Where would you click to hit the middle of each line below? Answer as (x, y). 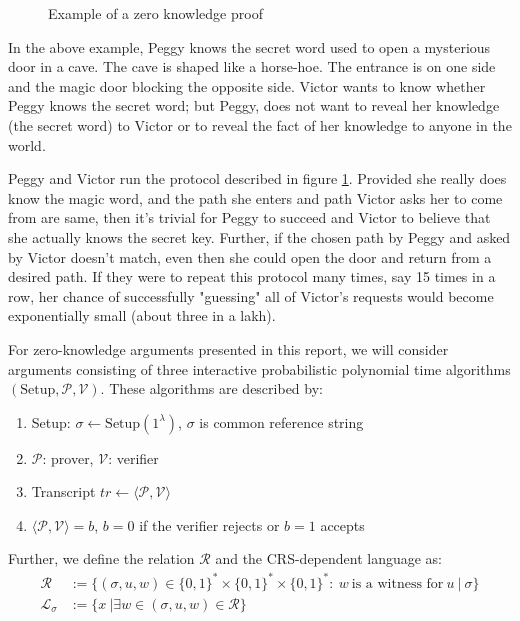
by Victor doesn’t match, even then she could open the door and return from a (250, 256)
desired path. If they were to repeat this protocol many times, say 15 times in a (252, 276)
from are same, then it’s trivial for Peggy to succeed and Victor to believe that (249, 217)
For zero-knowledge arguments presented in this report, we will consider (228, 348)
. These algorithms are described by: (211, 388)
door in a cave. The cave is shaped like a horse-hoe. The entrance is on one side (252, 66)
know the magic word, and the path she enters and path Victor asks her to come (255, 197)
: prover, (68, 457)
